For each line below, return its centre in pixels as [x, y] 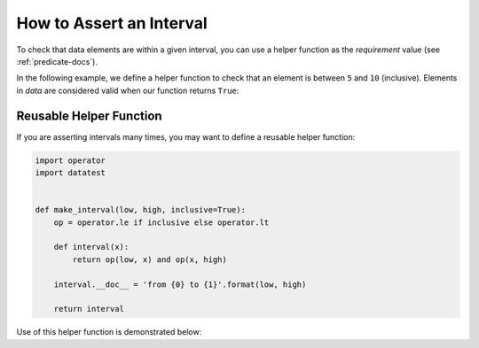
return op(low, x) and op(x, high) [150, 259]
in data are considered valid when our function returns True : [128, 90]
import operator [71, 160]
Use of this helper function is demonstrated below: [109, 332]
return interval [89, 309]
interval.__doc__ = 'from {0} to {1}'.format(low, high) [180, 284]
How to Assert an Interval [112, 23]
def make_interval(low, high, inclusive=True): [140, 210]
